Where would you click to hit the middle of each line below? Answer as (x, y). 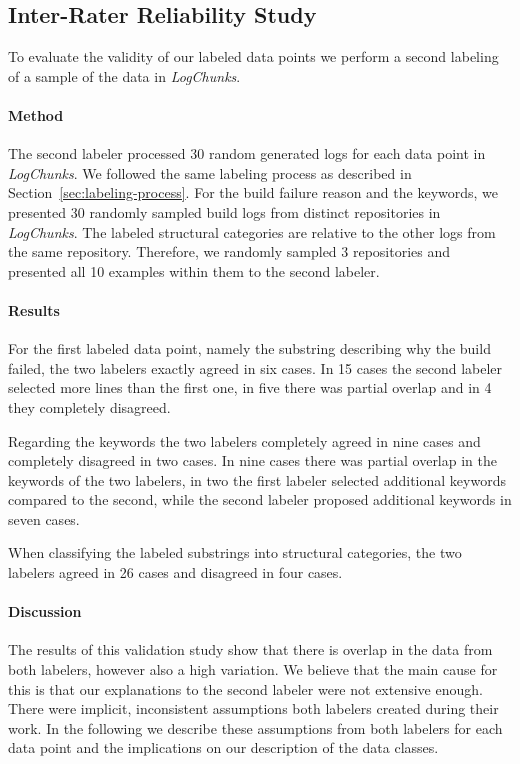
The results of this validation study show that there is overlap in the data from (250, 649)
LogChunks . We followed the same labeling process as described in (210, 172)
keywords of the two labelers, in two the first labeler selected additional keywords (257, 479)
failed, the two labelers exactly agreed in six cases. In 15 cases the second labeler (255, 367)
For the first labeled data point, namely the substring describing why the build (249, 348)
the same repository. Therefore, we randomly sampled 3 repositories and (229, 251)
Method (36, 114)
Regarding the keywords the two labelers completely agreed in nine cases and (244, 440)
